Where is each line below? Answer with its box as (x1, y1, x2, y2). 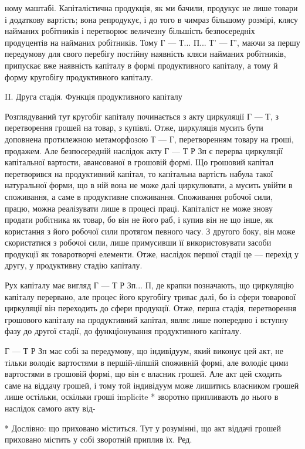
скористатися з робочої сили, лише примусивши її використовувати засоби (5, 236, 272, 249)
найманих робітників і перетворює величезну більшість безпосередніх (5, 25, 255, 37)
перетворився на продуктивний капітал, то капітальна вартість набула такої (5, 167, 273, 179)
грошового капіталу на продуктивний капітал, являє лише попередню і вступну (5, 313, 289, 325)
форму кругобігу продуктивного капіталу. (5, 70, 153, 83)
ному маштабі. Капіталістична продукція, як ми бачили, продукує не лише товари (5, 2, 298, 13)
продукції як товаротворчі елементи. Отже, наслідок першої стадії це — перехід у (5, 247, 299, 260)
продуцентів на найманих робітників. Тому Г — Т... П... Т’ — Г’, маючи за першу (5, 36, 300, 48)
